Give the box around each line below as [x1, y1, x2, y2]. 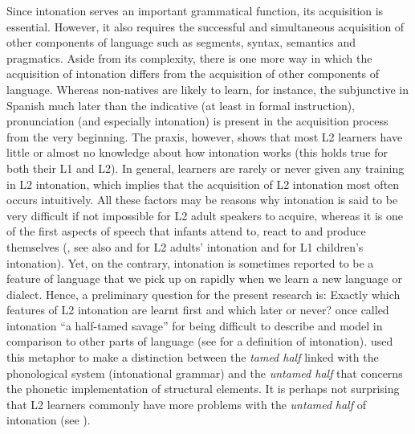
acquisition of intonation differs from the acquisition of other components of [6, 65, 380, 82]
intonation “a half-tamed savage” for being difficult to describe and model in [6, 317, 383, 334]
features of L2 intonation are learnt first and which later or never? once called [6, 301, 389, 318]
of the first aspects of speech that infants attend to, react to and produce [6, 223, 366, 240]
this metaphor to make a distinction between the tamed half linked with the [6, 349, 379, 366]
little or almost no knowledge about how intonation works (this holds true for [6, 144, 388, 161]
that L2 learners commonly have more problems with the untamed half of [6, 395, 366, 412]
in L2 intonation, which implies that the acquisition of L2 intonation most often [6, 175, 400, 192]
